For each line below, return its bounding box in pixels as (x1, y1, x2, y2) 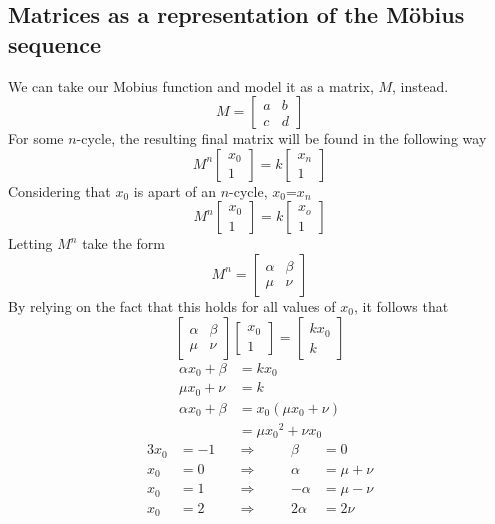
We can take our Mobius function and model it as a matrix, (8, 75, 374, 96)
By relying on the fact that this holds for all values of (8, 295, 336, 316)
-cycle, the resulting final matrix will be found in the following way (76, 128, 487, 149)
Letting (8, 233, 53, 254)
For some (8, 128, 64, 149)
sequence (8, 28, 102, 59)
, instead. (392, 75, 449, 96)
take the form (82, 233, 165, 254)
